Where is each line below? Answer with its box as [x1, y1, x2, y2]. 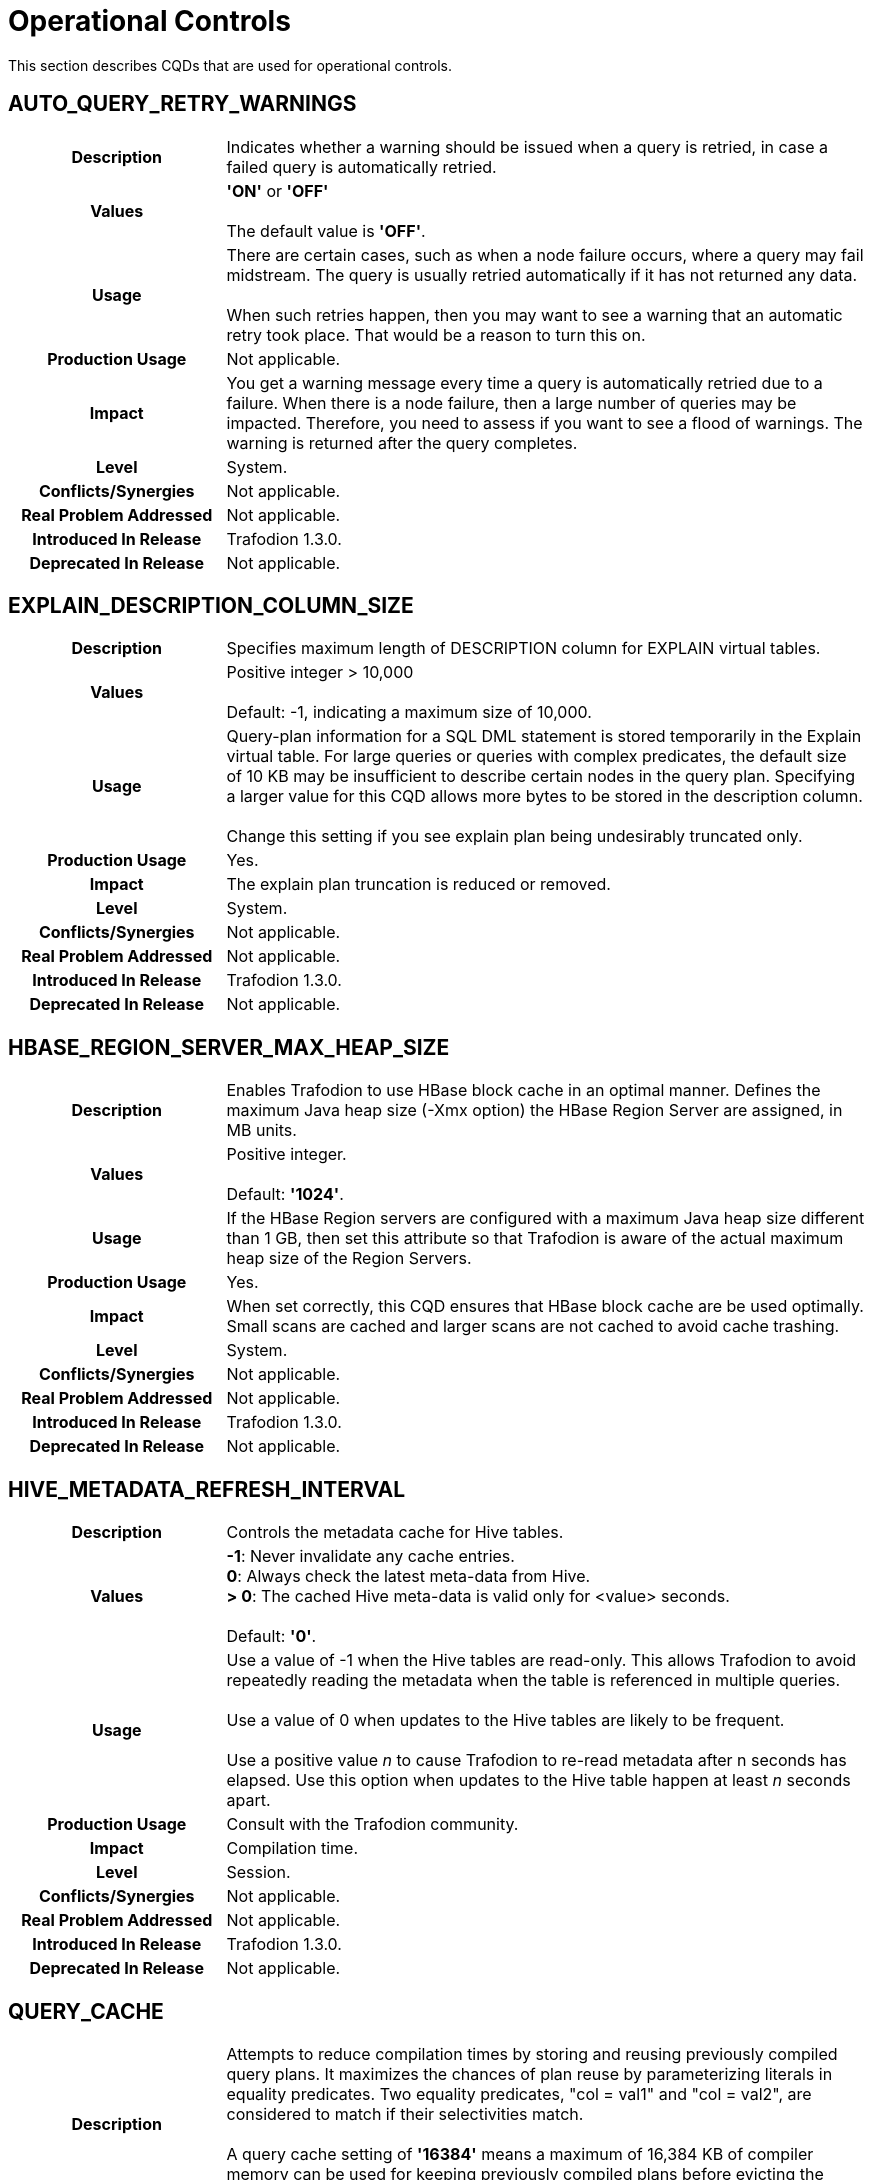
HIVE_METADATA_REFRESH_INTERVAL [8, 1476, 406, 1502]
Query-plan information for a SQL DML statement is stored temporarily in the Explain [226, 726, 862, 747]
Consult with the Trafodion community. [226, 1814, 519, 1835]
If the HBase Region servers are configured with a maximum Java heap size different [226, 1208, 865, 1229]
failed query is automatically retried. [226, 156, 497, 177]
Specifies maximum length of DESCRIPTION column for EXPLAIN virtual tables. [226, 638, 821, 659]
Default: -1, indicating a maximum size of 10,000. [226, 702, 592, 723]
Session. [226, 1862, 291, 1883]
